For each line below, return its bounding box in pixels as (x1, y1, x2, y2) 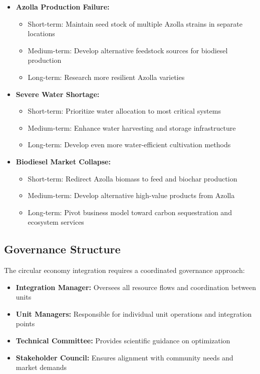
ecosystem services (28, 217, 84, 227)
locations (28, 28, 55, 39)
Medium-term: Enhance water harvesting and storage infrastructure (28, 122, 236, 133)
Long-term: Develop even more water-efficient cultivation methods (28, 139, 231, 150)
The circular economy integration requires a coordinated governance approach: (4, 265, 245, 275)
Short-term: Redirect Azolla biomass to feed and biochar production (28, 173, 237, 183)
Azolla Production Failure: (16, 2, 110, 12)
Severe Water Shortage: (16, 88, 100, 99)
